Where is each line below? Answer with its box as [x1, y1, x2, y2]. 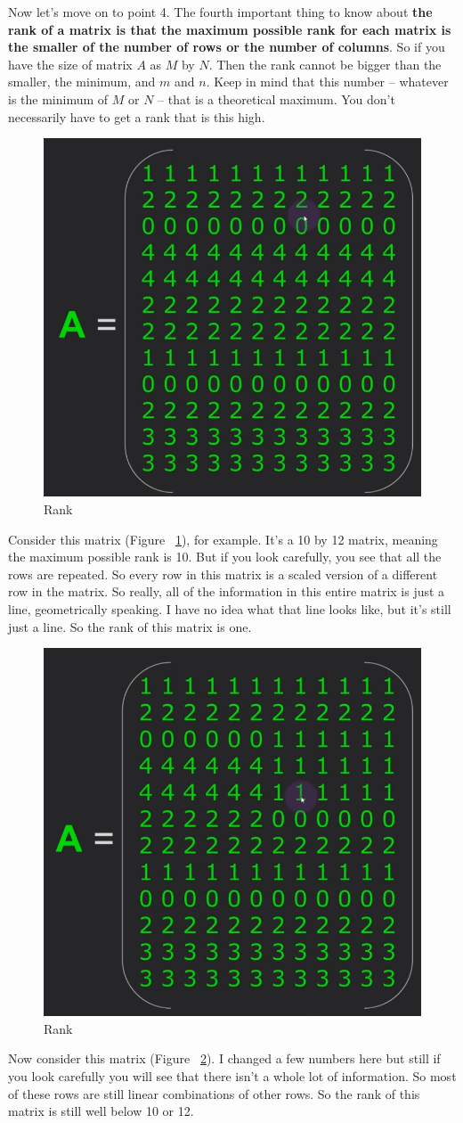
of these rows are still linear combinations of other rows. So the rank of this [8, 1084, 420, 1103]
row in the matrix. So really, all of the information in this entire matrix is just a [8, 582, 445, 601]
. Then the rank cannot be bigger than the [208, 54, 442, 73]
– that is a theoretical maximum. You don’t [158, 89, 395, 108]
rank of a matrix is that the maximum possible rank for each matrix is [8, 20, 451, 38]
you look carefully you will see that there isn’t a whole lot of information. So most [8, 1066, 457, 1085]
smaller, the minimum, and [8, 72, 156, 91]
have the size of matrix [8, 54, 133, 73]
